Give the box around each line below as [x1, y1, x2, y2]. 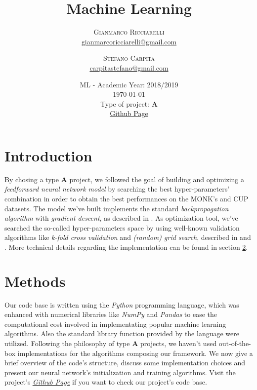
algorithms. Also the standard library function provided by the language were [4, 328, 239, 339]
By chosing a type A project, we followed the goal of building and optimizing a [4, 174, 244, 184]
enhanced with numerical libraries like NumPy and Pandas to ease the [4, 309, 217, 319]
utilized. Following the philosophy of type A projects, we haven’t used [4, 338, 217, 349]
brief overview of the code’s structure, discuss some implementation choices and [4, 357, 246, 368]
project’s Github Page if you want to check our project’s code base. [4, 377, 207, 387]
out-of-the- [218, 338, 251, 349]
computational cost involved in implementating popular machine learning [4, 318, 226, 329]
